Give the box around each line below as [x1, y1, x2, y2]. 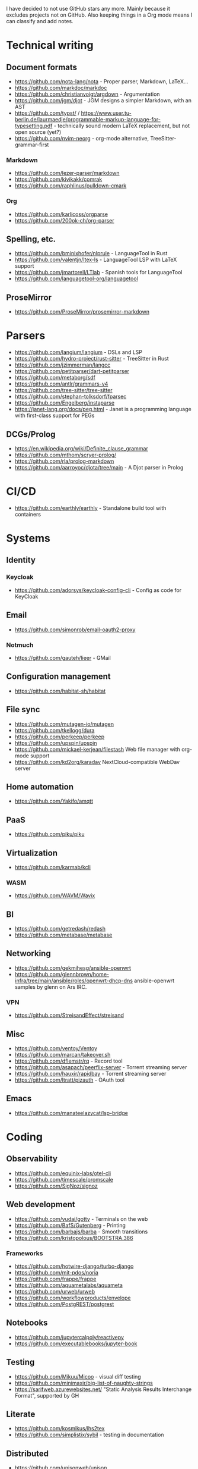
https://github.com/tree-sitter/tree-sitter [14, 387, 113, 394]
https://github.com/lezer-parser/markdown [14, 170, 120, 177]
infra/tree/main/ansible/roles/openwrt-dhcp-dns [14, 977, 133, 984]
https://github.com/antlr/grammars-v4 [14, 380, 108, 387]
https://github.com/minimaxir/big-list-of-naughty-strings [14, 1379, 153, 1386]
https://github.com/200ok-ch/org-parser [14, 217, 114, 224]
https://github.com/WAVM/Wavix [14, 892, 95, 899]
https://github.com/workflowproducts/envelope [14, 1294, 131, 1301]
